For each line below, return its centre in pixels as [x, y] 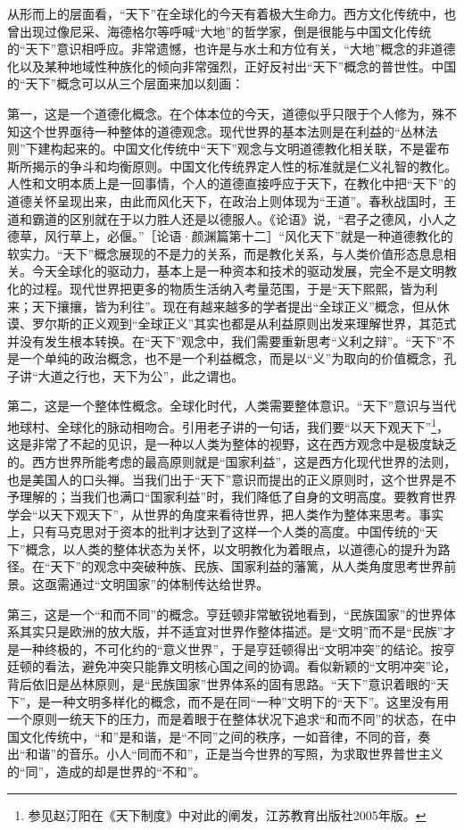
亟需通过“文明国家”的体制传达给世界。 [157, 584]
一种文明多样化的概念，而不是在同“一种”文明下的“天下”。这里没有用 [250, 701]
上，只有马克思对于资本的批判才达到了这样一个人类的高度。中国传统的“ [216, 531]
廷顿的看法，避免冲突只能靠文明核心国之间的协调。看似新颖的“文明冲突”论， [232, 666]
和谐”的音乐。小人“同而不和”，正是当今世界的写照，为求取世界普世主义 [234, 754]
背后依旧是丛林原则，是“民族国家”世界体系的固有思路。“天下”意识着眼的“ [222, 684]
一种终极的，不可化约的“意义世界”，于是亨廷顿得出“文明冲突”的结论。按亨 [237, 648]
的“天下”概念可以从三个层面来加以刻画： [126, 83]
